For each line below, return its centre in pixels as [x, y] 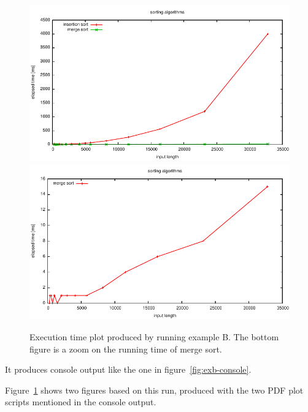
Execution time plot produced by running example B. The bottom [154, 336]
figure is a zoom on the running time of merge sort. [126, 349]
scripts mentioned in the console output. [81, 402]
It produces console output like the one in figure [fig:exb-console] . [128, 369]
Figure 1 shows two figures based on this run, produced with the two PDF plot [154, 390]
